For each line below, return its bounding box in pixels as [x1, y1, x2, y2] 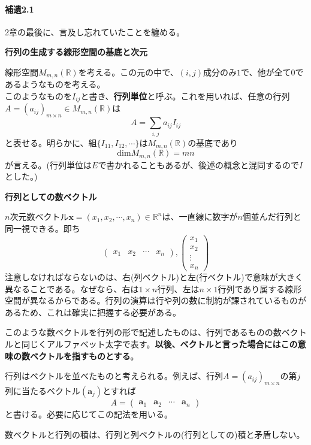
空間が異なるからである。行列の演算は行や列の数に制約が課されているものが [5, 294, 307, 307]
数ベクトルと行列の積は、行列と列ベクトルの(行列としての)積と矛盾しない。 [5, 428, 305, 440]
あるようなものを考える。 [5, 78, 105, 90]
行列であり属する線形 [218, 282, 302, 295]
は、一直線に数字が [162, 210, 238, 223]
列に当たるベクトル [5, 385, 80, 396]
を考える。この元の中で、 [78, 65, 179, 78]
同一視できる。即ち [5, 222, 80, 234]
